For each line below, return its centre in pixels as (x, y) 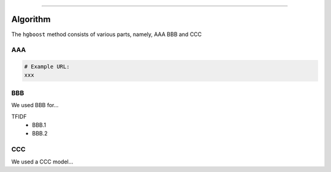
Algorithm (31, 19)
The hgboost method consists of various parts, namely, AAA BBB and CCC (107, 34)
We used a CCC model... (42, 162)
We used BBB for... (35, 105)
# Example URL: (47, 67)
